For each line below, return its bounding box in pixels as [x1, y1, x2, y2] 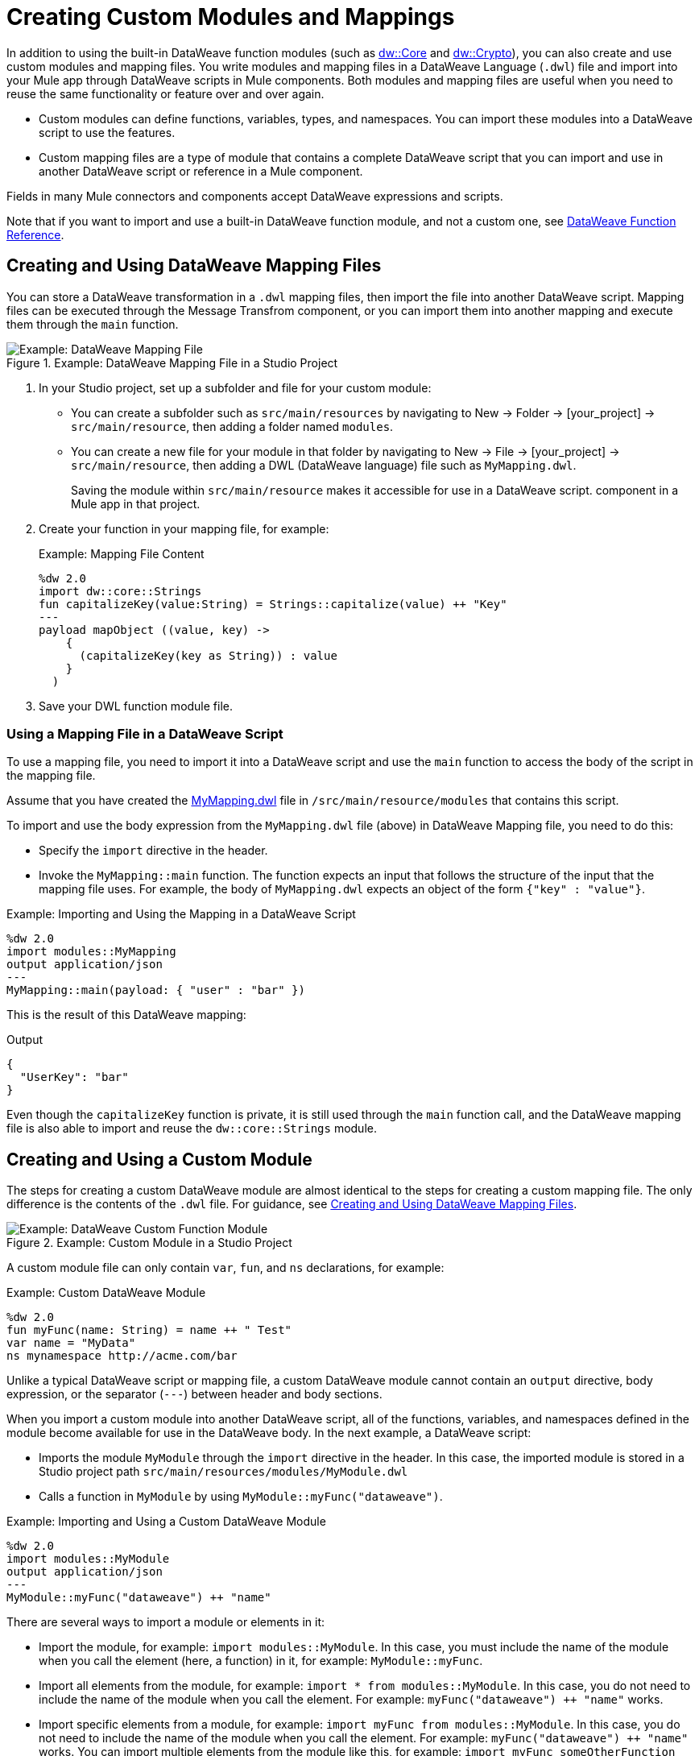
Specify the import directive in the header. [39, 843, 268, 858]
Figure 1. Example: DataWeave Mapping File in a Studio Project [6, 355, 338, 370]
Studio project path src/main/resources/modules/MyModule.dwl [39, 1464, 408, 1479]
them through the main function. [6, 317, 179, 331]
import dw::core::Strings [39, 584, 202, 598]
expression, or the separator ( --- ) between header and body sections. [6, 1387, 383, 1402]
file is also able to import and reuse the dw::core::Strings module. [6, 1121, 377, 1136]
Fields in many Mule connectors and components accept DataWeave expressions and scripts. [6, 188, 503, 203]
